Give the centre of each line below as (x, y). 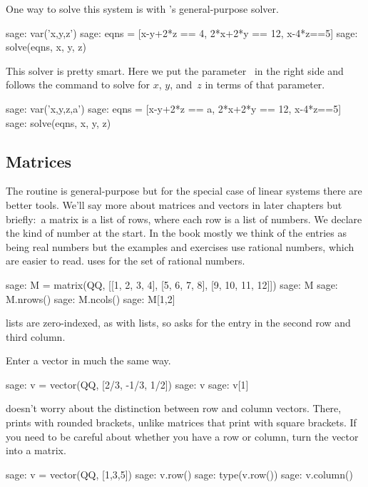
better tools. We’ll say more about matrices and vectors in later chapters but (174, 204)
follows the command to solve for (78, 84)
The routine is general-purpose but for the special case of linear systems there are (184, 191)
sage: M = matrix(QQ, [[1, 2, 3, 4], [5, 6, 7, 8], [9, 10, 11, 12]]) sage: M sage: (172, 284)
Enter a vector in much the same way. (88, 360)
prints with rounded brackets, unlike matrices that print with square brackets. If (181, 422)
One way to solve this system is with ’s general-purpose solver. (142, 9)
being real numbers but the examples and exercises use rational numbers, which (180, 246)
